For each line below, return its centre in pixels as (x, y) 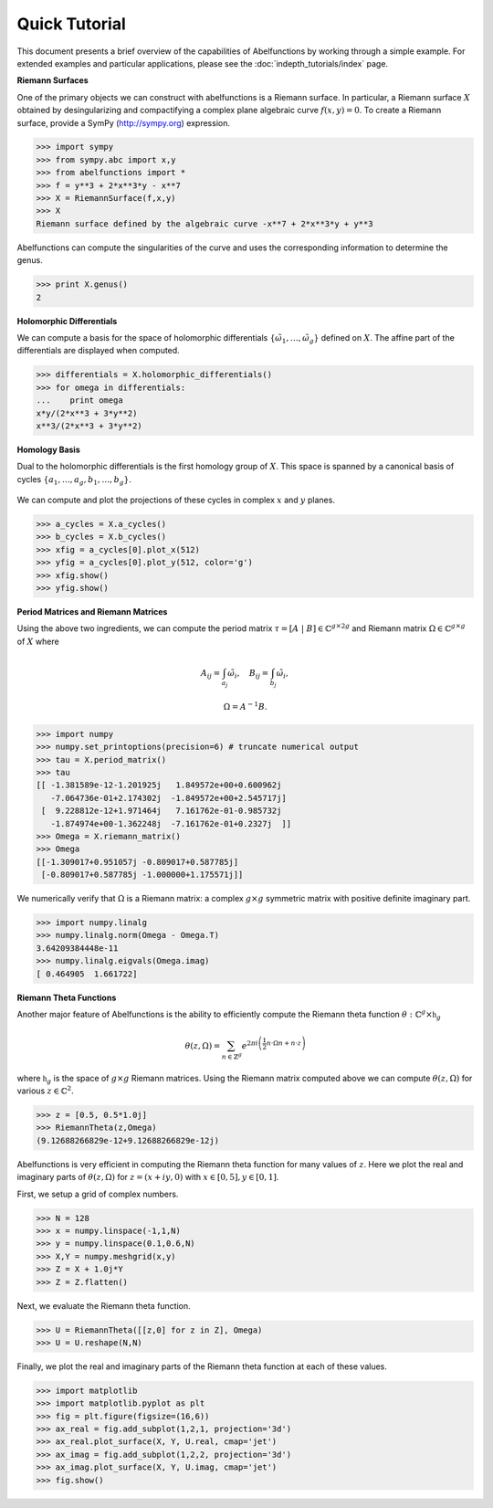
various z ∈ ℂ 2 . (45, 1090)
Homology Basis (49, 449)
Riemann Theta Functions (67, 997)
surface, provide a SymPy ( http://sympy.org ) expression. (123, 122)
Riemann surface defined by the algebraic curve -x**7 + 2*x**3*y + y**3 (205, 223)
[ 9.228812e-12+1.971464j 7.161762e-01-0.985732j (162, 811)
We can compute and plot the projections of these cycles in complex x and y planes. (176, 500)
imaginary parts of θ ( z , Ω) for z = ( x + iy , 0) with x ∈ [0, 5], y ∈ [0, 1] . (148, 1177)
